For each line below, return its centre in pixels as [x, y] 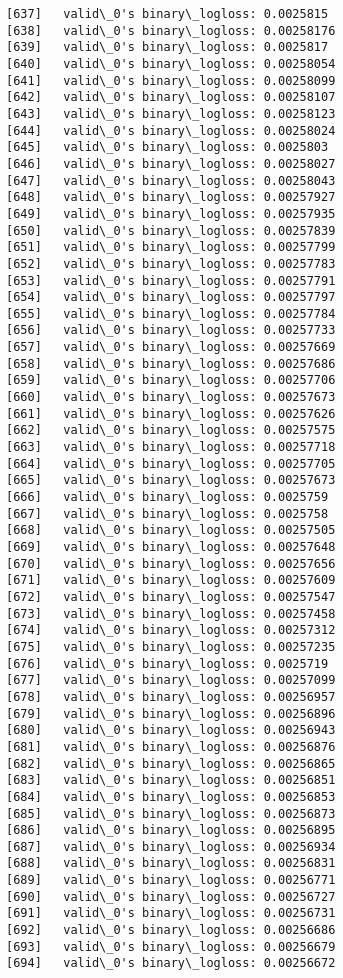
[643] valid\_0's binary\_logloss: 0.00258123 [171, 113]
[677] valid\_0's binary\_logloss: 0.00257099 [171, 680]
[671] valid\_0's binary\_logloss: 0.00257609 [171, 580]
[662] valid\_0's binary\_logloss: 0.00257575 [171, 430]
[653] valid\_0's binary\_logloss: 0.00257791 [171, 280]
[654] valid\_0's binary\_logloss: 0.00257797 [171, 297]
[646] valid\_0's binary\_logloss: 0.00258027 [171, 163]
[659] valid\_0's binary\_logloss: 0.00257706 [171, 380]
